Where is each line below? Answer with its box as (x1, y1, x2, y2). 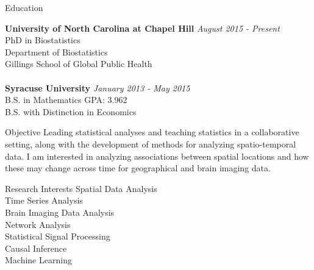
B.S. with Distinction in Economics (5, 105, 137, 118)
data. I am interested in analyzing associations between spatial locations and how (5, 149, 309, 162)
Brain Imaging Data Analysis (5, 205, 115, 218)
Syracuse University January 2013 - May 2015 (5, 81, 190, 94)
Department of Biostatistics (5, 45, 108, 58)
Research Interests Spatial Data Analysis (5, 182, 157, 194)
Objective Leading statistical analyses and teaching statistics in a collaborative (5, 126, 299, 138)
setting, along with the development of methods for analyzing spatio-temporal (5, 137, 296, 150)
